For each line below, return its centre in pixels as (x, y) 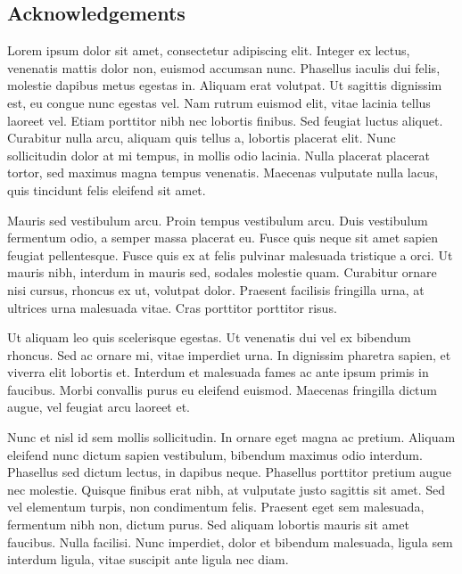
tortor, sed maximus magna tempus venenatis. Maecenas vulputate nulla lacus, (223, 172)
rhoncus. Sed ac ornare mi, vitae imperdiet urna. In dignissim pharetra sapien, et (229, 354)
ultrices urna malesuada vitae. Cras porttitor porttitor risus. (172, 307)
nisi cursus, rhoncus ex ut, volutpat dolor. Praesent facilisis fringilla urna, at (216, 289)
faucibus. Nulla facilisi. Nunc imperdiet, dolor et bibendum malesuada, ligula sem (230, 541)
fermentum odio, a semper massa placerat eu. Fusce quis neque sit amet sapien (223, 238)
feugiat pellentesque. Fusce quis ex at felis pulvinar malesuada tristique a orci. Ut (230, 254)
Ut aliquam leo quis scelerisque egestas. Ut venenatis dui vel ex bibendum (209, 337)
